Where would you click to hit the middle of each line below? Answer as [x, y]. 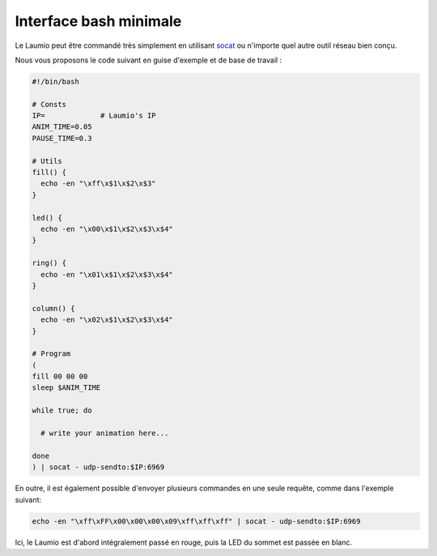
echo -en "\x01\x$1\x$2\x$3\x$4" [107, 274]
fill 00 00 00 [60, 376]
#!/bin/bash [56, 81]
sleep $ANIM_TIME [66, 388]
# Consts [49, 104]
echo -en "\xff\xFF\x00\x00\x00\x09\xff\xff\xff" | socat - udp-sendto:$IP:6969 [196, 521]
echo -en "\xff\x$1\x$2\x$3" [99, 184]
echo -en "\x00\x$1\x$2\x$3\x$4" [107, 229]
